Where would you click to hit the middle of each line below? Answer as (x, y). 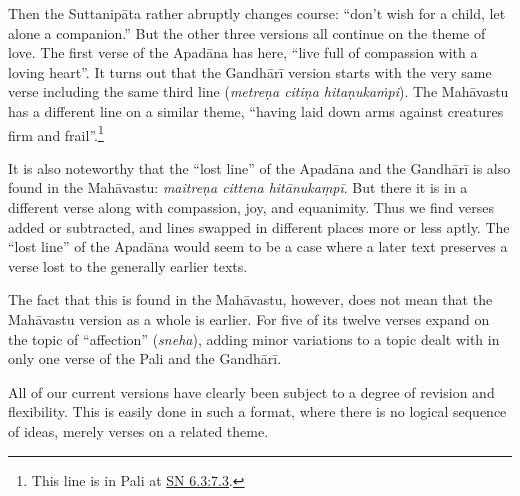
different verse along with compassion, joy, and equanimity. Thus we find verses (251, 207)
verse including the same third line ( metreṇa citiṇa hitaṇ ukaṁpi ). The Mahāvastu (258, 91)
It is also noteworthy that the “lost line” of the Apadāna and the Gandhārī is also (259, 167)
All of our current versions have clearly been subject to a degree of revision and (251, 391)
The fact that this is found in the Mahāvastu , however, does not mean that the (250, 299)
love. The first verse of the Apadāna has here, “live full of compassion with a (243, 52)
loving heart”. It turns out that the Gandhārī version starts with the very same (250, 71)
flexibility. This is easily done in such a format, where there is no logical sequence (257, 411)
